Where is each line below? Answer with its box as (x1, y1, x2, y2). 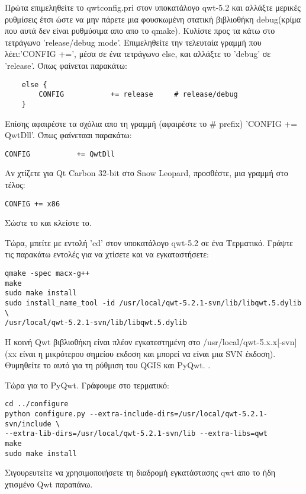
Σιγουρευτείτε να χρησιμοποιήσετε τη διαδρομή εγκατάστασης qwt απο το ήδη (5, 466, 276, 479)
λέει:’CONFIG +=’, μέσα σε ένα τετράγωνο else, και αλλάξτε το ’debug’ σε (5, 47, 271, 60)
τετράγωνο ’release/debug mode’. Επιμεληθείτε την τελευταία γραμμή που (5, 36, 262, 48)
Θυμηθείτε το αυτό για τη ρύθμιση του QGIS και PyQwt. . (5, 359, 211, 371)
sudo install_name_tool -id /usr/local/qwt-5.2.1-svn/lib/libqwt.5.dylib (5, 298, 302, 307)
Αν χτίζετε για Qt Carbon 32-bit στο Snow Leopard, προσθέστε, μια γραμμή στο (5, 167, 288, 179)
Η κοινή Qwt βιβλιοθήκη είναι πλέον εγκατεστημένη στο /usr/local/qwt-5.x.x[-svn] (5, 335, 297, 348)
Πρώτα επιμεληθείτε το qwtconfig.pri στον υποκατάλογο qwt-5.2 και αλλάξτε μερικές (5, 1, 301, 13)
